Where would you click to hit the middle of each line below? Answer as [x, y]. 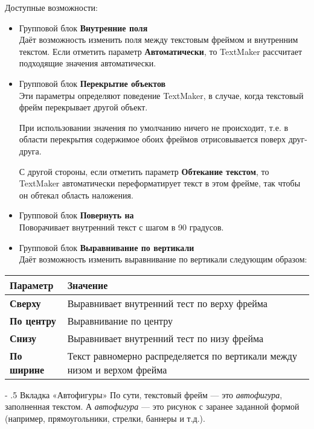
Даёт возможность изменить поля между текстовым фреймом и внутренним [159, 40]
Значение [88, 285]
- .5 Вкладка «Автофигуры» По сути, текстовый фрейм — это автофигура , [144, 394]
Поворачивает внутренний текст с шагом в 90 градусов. [121, 227]
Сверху [25, 303]
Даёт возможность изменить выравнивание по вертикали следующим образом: [163, 259]
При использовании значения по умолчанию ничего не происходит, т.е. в [154, 127]
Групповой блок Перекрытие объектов [92, 83]
